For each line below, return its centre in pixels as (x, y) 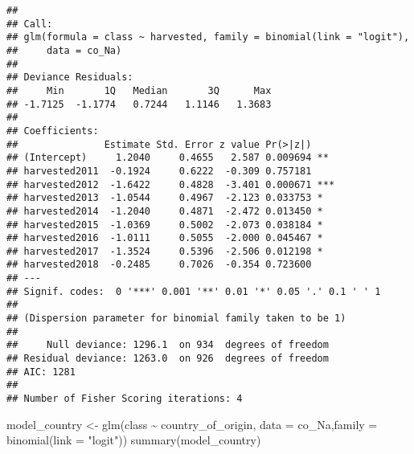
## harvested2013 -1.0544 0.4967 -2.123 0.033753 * (165, 198)
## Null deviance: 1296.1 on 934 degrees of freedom (168, 345)
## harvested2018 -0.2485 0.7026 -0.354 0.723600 (159, 265)
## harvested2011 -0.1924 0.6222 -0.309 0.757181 (159, 171)
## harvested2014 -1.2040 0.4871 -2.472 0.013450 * (165, 211)
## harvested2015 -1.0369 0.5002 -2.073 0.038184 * (165, 225)
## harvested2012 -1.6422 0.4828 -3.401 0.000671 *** (171, 184)
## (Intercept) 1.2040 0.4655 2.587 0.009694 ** (168, 158)
